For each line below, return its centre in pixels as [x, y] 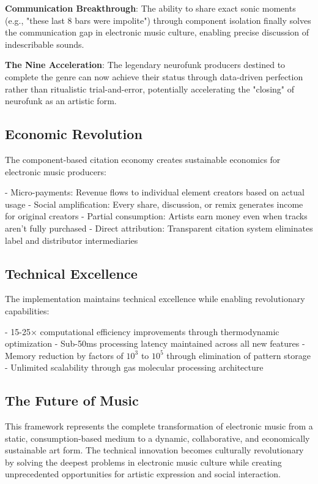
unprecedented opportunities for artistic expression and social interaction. [143, 474]
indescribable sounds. [45, 44]
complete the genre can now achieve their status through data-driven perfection [154, 76]
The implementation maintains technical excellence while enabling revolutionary [155, 299]
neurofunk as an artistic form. [61, 101]
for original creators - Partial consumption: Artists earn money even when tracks [156, 216]
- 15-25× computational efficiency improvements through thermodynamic [142, 331]
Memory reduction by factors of [64, 355]
